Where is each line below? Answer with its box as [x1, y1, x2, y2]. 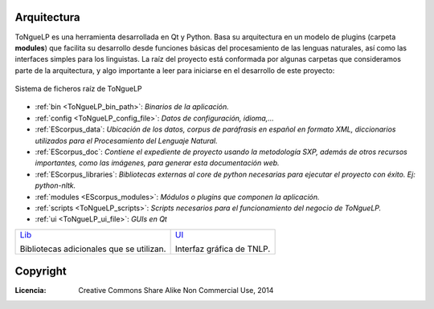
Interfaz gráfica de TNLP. [174, 243, 271, 254]
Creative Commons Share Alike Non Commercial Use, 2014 [78, 286, 274, 295]
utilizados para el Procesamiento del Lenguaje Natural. [35, 136, 218, 145]
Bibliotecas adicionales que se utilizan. [19, 243, 166, 254]
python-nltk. [35, 181, 76, 190]
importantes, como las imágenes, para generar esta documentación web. [35, 158, 280, 168]
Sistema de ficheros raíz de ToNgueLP [14, 84, 142, 94]
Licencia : [14, 286, 47, 295]
